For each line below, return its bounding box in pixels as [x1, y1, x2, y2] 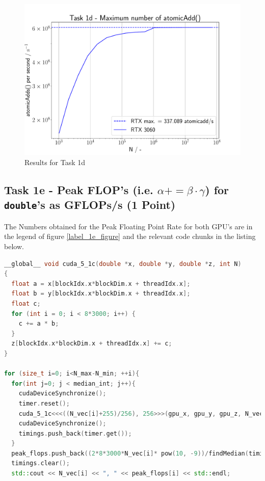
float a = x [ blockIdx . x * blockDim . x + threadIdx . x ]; [11, 280, 191, 287]
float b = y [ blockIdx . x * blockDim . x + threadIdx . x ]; [11, 290, 191, 298]
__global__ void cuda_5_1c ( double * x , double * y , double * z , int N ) [4, 260, 242, 268]
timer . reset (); [18, 399, 70, 407]
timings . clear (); [11, 460, 70, 467]
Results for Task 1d [24, 157, 86, 168]
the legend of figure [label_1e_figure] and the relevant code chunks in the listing [4, 231, 256, 242]
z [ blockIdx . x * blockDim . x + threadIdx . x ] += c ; [11, 340, 172, 348]
